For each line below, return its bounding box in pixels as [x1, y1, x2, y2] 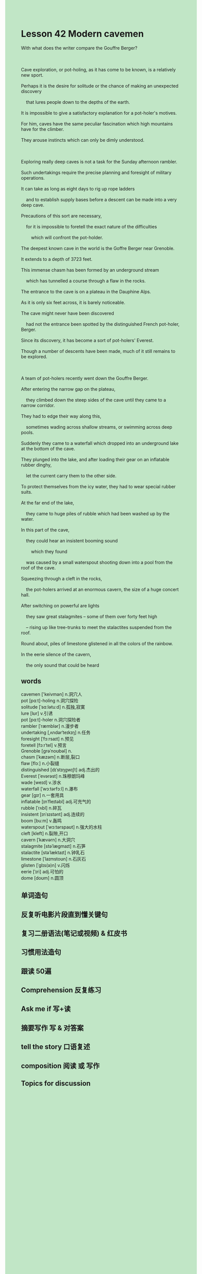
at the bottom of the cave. [21, 445, 75, 452]
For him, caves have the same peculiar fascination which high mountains [21, 120, 173, 127]
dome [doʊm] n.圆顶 [21, 874, 64, 881]
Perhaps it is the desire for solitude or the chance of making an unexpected [21, 83, 179, 89]
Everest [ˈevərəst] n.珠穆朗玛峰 [21, 773, 85, 779]
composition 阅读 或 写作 [21, 1061, 100, 1070]
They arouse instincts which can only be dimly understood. [21, 137, 145, 143]
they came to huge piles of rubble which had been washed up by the [25, 510, 170, 517]
